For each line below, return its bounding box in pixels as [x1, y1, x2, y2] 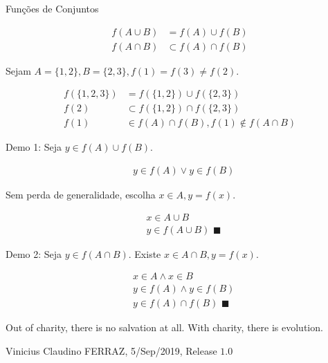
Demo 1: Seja [6, 140, 62, 154]
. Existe [128, 246, 161, 261]
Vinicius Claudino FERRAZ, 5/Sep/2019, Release [6, 343, 217, 357]
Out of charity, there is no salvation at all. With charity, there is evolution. [6, 320, 323, 335]
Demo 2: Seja [6, 246, 62, 261]
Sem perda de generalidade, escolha [6, 187, 156, 201]
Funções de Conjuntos [6, 1, 99, 15]
